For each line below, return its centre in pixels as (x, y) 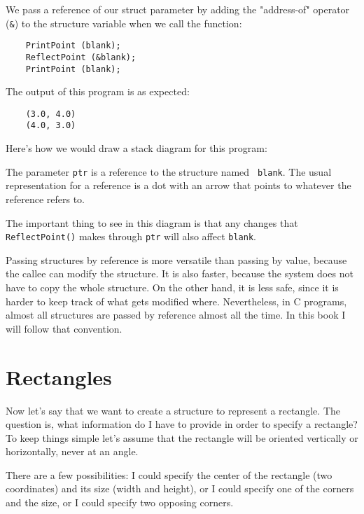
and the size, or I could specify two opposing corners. (120, 502)
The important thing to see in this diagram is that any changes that (152, 222)
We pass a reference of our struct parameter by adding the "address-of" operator (178, 9)
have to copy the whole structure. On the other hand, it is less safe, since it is (172, 287)
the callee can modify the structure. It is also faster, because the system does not (180, 273)
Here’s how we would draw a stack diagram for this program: (136, 148)
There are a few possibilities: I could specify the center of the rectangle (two (169, 474)
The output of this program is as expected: (98, 91)
